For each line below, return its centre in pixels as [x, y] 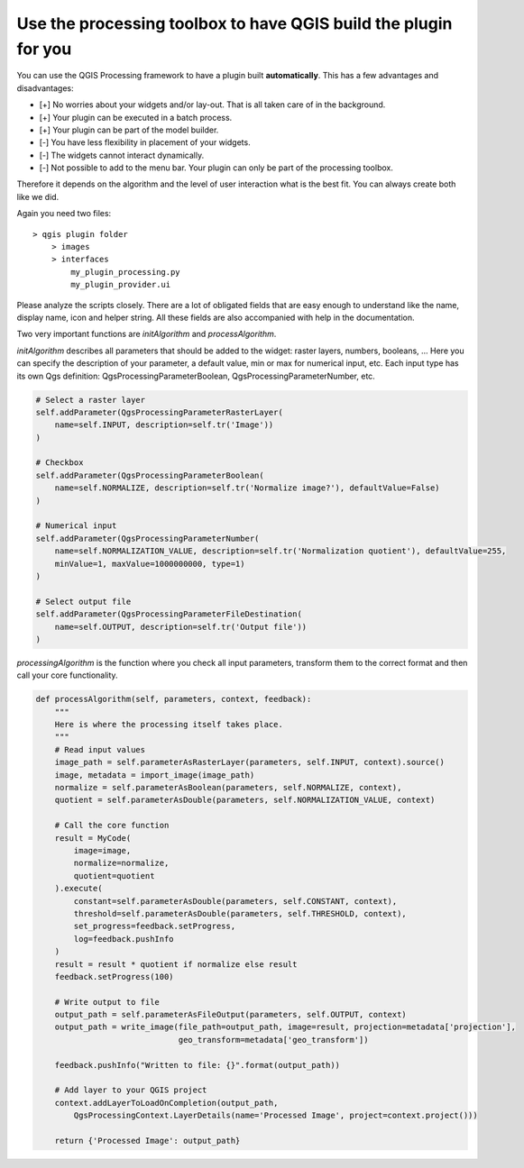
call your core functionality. [67, 675]
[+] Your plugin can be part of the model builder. [129, 130]
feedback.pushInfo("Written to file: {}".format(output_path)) [198, 1065]
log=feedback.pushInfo [124, 939]
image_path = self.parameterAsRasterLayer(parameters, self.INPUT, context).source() [250, 762]
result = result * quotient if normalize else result [176, 964]
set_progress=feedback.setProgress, [155, 926]
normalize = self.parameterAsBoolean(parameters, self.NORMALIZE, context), [228, 788]
